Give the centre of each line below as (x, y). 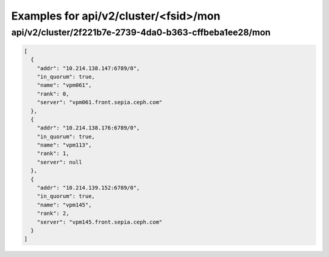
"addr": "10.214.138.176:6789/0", (88, 128)
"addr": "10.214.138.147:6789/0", (88, 68)
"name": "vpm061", (64, 85)
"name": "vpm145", (64, 205)
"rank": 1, (53, 154)
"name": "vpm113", (64, 145)
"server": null (59, 162)
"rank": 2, (53, 213)
